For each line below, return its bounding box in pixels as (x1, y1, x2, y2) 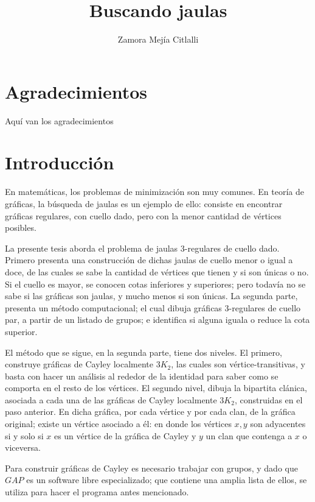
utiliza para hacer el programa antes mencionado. (5, 486, 189, 498)
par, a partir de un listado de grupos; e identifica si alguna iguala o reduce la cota (5, 313, 310, 326)
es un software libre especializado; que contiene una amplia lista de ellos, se (26, 473, 307, 486)
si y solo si (5, 429, 44, 442)
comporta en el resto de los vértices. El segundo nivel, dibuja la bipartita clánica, (5, 381, 307, 394)
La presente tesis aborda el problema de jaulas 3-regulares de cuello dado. (5, 241, 280, 254)
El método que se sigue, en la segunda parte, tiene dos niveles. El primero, (5, 345, 282, 358)
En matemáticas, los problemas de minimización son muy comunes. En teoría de (5, 185, 304, 198)
